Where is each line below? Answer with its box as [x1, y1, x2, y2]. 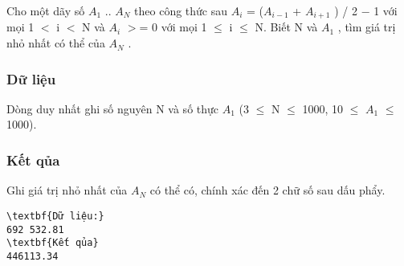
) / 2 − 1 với [334, 2, 398, 18]
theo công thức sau [134, 2, 228, 18]
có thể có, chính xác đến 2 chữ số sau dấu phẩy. [149, 182, 386, 198]
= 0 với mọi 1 [139, 18, 207, 35]
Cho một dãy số [6, 2, 85, 18]
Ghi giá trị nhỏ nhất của [6, 182, 128, 198]
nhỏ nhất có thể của [6, 35, 105, 51]
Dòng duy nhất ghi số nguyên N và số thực [6, 100, 219, 117]
